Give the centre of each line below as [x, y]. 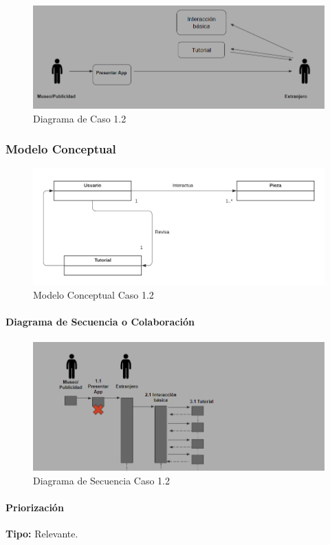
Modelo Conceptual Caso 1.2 [93, 295]
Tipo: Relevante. [42, 534]
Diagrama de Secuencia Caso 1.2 [102, 480]
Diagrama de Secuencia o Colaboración [100, 322]
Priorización [35, 507]
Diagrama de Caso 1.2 [80, 118]
